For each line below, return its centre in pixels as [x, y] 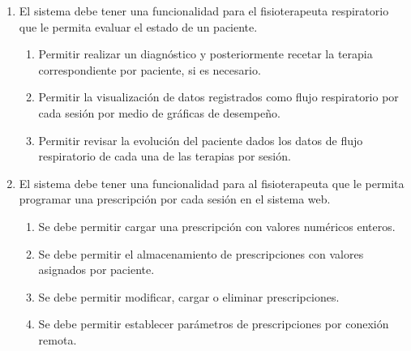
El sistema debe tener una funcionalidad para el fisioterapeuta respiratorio [204, 11]
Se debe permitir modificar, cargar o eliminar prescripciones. [189, 296]
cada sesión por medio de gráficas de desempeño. [159, 112]
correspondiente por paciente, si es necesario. [150, 69]
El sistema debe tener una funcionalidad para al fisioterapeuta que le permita [212, 183]
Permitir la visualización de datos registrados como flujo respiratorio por [218, 97]
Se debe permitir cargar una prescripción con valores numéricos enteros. [217, 226]
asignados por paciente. [96, 270]
